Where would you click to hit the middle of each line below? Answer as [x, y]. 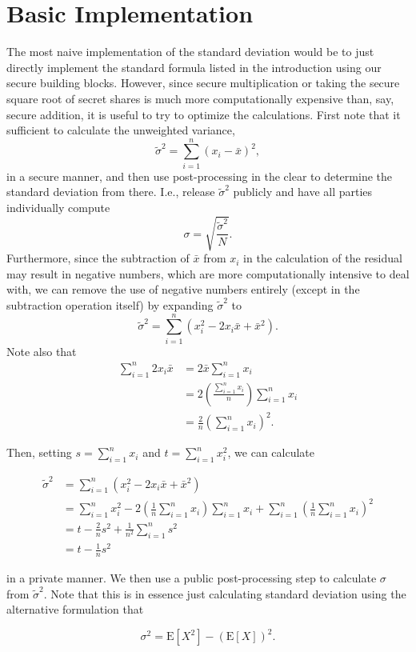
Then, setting [39, 452]
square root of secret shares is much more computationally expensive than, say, [200, 98]
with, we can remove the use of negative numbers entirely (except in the [183, 289]
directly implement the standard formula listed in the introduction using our [194, 67]
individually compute [58, 207]
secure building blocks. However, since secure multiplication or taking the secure [203, 83]
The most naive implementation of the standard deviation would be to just [190, 52]
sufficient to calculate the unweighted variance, [121, 130]
